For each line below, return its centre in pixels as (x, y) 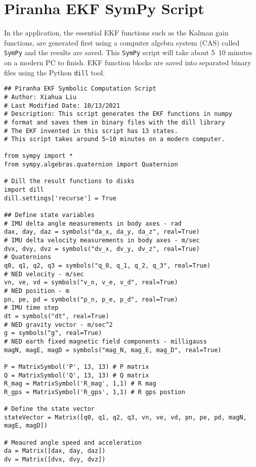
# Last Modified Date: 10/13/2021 (62, 105)
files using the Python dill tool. (55, 72)
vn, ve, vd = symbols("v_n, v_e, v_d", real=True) (91, 283)
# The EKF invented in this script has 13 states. (91, 131)
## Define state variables (49, 215)
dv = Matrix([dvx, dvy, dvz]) (55, 460)
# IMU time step (31, 308)
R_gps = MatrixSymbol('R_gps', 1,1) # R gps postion (95, 392)
